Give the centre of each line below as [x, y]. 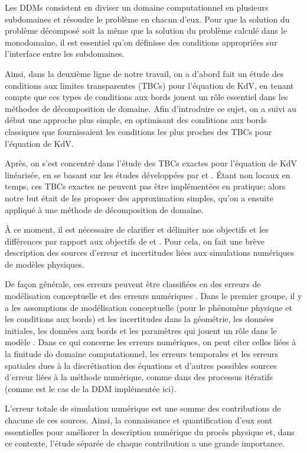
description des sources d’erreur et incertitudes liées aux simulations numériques [150, 253]
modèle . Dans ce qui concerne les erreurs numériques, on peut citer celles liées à [151, 342]
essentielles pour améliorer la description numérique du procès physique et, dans [150, 431]
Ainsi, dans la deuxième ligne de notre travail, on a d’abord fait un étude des [144, 73]
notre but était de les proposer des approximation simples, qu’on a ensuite [139, 197]
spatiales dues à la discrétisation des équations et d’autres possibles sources [141, 365]
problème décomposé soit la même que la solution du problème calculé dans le [146, 30]
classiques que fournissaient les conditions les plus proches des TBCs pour [138, 131]
